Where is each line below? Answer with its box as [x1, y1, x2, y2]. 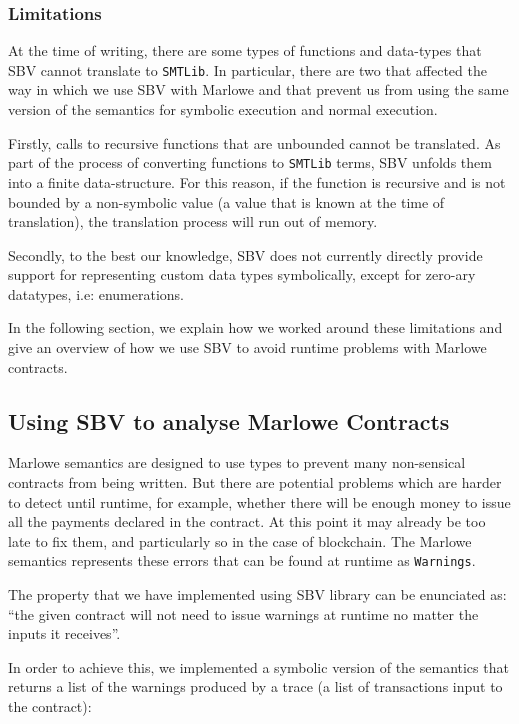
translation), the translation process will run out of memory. [8, 211, 378, 232]
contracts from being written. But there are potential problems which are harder [8, 472, 502, 493]
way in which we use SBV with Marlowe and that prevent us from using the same [8, 79, 509, 100]
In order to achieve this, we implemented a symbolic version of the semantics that [8, 656, 509, 677]
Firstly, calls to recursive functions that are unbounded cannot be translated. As [8, 132, 501, 153]
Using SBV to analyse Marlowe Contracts [8, 405, 450, 436]
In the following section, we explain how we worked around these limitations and [8, 317, 503, 338]
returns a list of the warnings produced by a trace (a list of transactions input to [8, 676, 503, 697]
